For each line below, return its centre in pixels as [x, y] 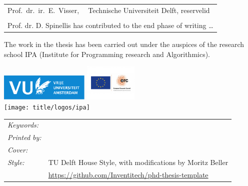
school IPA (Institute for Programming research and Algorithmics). [107, 54]
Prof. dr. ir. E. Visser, [43, 10]
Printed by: [24, 137]
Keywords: [23, 125]
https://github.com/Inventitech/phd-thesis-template [128, 174]
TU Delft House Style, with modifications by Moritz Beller [138, 162]
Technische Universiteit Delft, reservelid [149, 10]
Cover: [18, 149]
